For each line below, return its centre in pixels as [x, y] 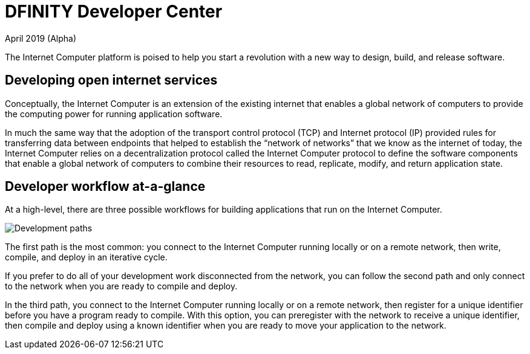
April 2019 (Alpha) [41, 38]
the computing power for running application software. [114, 114]
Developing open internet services [111, 80]
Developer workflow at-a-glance [105, 187]
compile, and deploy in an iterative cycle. [86, 257]
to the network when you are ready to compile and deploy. [121, 286]
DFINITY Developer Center [114, 11]
